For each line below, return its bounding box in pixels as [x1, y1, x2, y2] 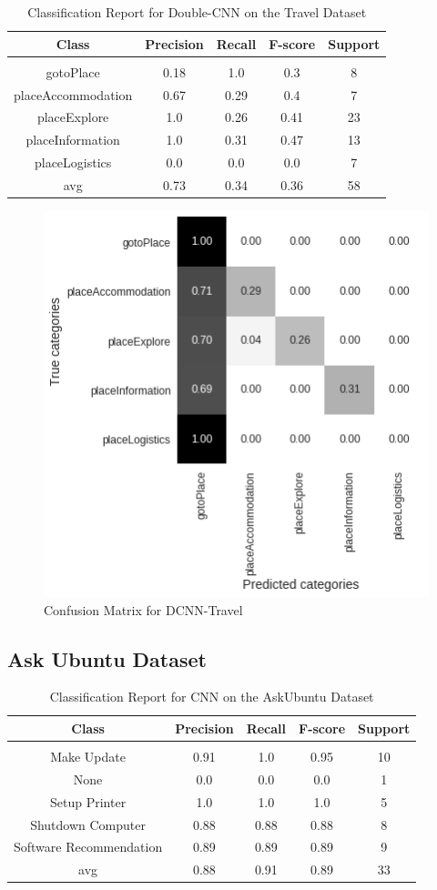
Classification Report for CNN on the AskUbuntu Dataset [49, 687, 374, 706]
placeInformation [25, 130, 120, 149]
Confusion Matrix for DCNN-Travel [44, 600, 243, 619]
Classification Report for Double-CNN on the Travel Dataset [27, 3, 367, 21]
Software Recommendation [14, 837, 163, 856]
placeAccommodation [14, 85, 133, 104]
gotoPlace [46, 62, 100, 81]
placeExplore [36, 107, 109, 126]
